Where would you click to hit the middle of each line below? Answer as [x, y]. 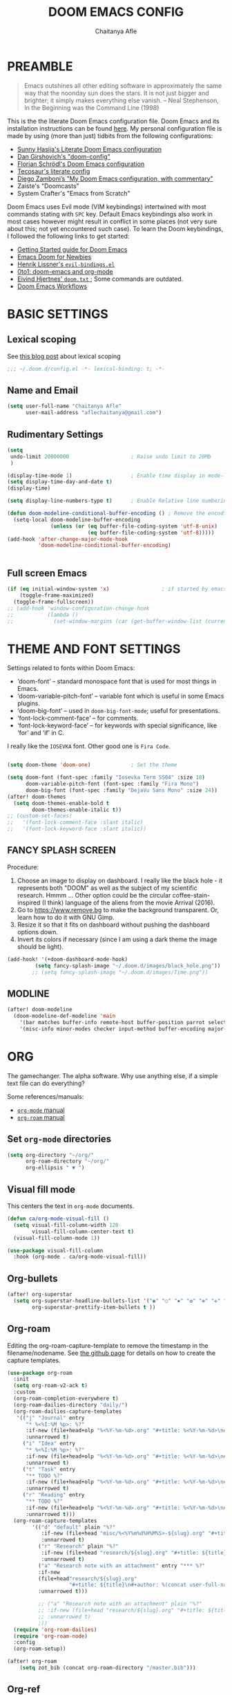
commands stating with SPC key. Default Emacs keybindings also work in [110, 214]
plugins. [28, 703]
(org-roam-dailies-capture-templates [68, 1411]
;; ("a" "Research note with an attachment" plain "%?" [120, 1604]
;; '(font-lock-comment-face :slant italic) [75, 823]
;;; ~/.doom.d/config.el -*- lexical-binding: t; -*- [86, 369]
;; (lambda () [43, 615]
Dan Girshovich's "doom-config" [64, 156]
